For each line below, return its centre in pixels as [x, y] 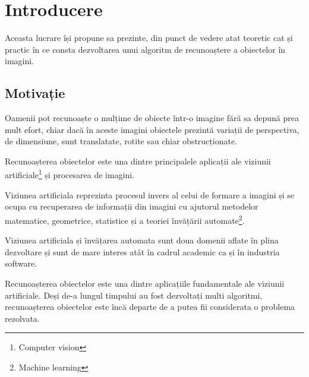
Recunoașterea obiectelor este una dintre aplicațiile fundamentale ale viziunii [145, 283]
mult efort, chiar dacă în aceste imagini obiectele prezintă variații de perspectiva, [152, 129]
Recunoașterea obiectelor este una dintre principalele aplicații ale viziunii [138, 161]
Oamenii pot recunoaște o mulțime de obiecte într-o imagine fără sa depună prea [152, 118]
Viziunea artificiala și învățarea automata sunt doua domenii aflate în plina [142, 240]
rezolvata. [22, 318]
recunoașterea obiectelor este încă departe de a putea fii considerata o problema [150, 307]
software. [21, 263]
